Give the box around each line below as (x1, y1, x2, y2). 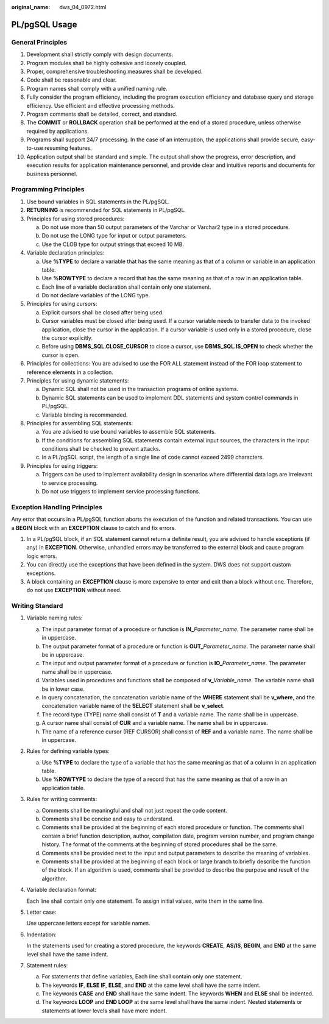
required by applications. (26, 127, 90, 135)
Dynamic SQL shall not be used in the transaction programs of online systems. (41, 386, 239, 393)
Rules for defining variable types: (26, 747, 110, 755)
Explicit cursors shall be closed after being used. (41, 308, 164, 316)
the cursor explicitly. (41, 334, 93, 342)
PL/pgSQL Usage (11, 19, 77, 30)
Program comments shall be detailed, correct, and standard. (26, 110, 178, 118)
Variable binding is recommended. (41, 411, 128, 418)
